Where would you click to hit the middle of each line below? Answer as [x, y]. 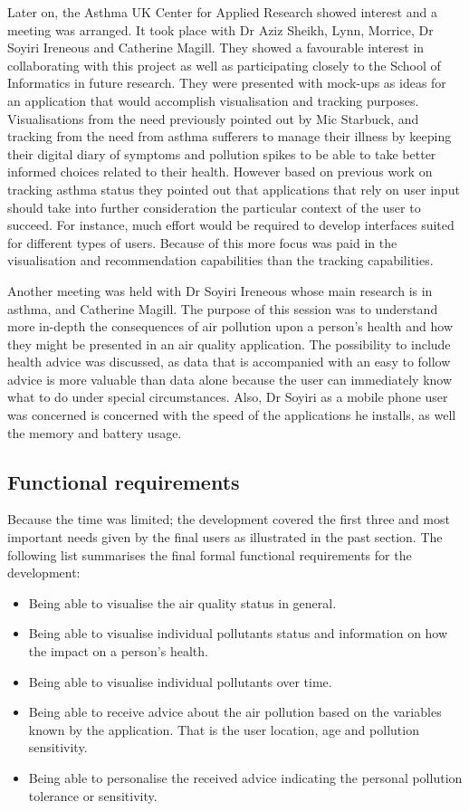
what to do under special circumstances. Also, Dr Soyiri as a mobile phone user [228, 397]
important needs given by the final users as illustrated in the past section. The [225, 537]
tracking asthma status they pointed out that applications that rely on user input [234, 189]
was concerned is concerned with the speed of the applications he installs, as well [232, 415]
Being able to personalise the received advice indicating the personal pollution [245, 777]
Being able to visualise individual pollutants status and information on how [238, 633]
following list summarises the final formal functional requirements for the [210, 554]
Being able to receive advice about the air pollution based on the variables [235, 712]
